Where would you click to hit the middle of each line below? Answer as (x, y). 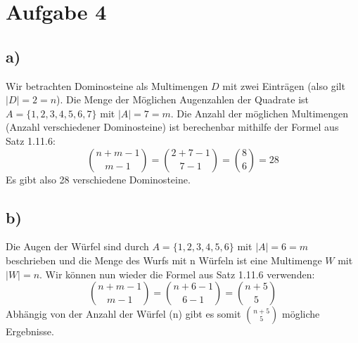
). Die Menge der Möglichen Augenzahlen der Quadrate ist (183, 99)
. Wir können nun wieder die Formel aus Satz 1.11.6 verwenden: (177, 274)
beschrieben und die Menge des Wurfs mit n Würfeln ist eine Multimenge (164, 260)
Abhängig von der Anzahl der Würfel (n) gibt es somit (123, 314)
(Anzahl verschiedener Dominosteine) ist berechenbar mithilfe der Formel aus (172, 127)
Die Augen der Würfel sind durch (77, 246)
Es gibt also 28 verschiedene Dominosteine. (98, 179)
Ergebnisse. (30, 331)
